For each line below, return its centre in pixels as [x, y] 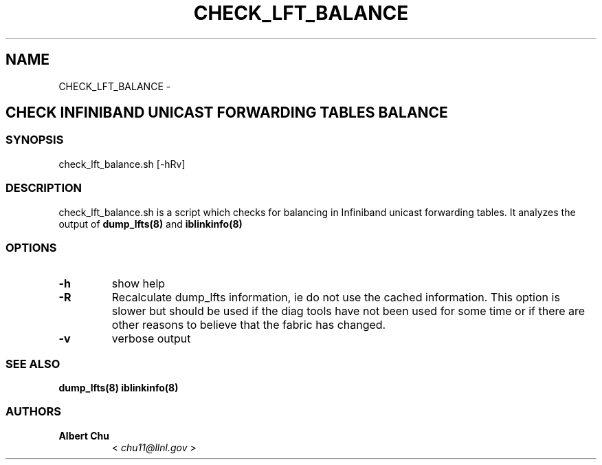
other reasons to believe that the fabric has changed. [249, 325]
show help [138, 284]
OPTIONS [31, 247]
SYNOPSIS [35, 140]
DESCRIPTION [44, 188]
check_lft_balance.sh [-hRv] [122, 164]
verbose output [151, 339]
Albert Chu [84, 435]
